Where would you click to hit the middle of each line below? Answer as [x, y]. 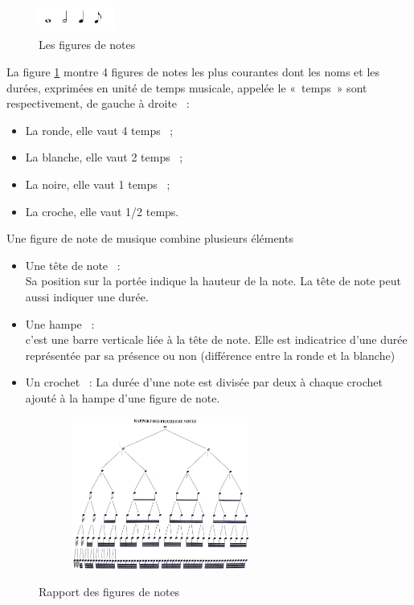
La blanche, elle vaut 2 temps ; [104, 157]
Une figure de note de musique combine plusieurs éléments [150, 238]
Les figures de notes [87, 45]
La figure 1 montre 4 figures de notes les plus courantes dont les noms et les [193, 71]
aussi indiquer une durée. [87, 296]
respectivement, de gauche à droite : [98, 103]
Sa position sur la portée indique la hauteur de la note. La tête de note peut [213, 281]
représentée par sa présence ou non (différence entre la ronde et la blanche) [210, 355]
